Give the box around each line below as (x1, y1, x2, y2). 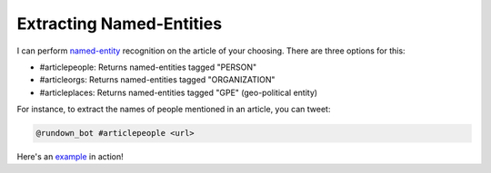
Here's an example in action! (16, 151, 124, 162)
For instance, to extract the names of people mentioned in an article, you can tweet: (16, 104, 331, 115)
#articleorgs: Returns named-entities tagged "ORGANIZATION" (39, 74, 276, 85)
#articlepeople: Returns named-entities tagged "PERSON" (39, 62, 257, 72)
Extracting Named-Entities (16, 14, 223, 34)
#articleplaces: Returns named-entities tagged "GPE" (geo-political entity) (39, 87, 318, 98)
